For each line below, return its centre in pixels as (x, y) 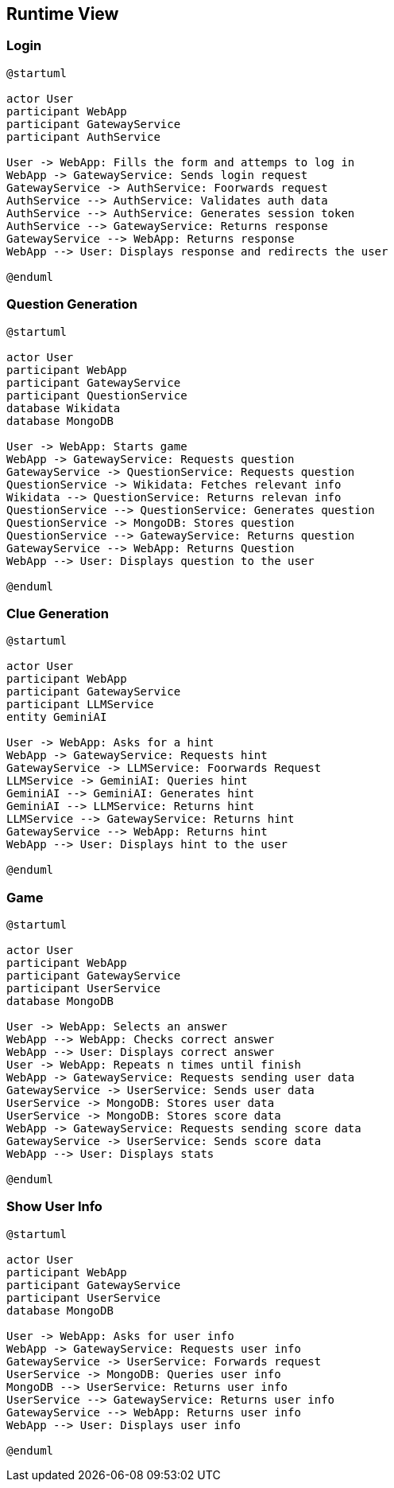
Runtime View (63, 14)
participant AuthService (83, 136)
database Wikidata (64, 408)
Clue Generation (58, 613)
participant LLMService (80, 705)
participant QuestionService (97, 395)
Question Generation (72, 304)
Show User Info (54, 1207)
